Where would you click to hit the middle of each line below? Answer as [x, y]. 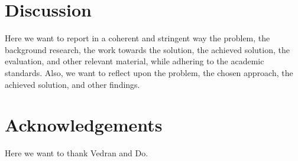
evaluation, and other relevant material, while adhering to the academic [135, 61]
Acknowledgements [84, 125]
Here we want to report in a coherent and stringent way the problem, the [137, 38]
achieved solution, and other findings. [72, 84]
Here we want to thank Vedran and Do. [77, 153]
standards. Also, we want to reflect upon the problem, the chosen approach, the [149, 72]
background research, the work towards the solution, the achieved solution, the [147, 49]
